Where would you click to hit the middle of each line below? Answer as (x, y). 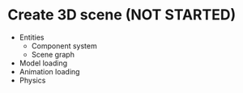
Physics (32, 80)
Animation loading (49, 71)
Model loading (43, 63)
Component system (64, 45)
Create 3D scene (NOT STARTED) (122, 15)
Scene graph (53, 54)
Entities (32, 37)
